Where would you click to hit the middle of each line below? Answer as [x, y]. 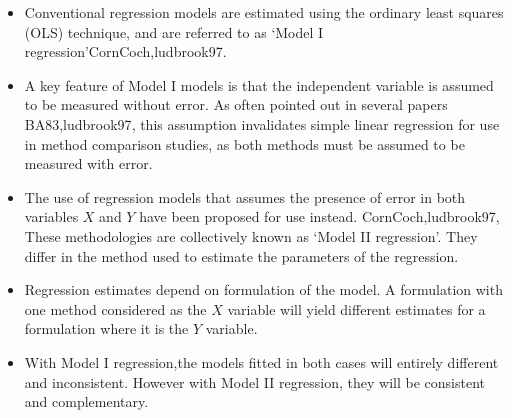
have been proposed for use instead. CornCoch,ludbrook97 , [319, 216]
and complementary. [86, 401]
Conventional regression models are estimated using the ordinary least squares [264, 12]
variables [51, 216]
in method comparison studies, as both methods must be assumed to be [244, 143]
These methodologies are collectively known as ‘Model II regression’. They [251, 235]
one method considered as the [115, 308]
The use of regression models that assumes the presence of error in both [245, 196]
